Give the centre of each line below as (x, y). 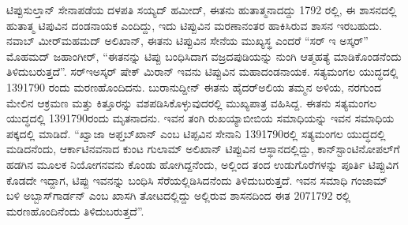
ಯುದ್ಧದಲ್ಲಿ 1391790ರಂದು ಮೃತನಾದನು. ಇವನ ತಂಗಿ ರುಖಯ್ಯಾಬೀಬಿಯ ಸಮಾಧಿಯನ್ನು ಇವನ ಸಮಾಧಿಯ (200, 118)
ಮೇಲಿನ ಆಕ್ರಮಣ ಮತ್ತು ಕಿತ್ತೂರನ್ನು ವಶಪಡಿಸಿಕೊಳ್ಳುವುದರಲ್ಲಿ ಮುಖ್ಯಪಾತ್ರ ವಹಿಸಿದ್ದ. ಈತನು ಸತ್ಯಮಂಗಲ (192, 102)
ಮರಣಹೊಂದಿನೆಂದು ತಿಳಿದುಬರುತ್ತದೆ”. (75, 210)
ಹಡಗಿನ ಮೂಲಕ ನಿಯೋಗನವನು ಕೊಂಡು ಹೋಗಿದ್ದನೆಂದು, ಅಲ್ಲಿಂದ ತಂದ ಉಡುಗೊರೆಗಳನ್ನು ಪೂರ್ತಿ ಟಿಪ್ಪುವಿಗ (203, 164)
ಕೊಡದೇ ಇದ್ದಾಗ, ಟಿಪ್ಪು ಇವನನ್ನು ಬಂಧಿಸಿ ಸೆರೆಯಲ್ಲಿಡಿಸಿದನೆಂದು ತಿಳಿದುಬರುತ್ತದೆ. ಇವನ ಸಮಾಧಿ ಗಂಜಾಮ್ (197, 180)
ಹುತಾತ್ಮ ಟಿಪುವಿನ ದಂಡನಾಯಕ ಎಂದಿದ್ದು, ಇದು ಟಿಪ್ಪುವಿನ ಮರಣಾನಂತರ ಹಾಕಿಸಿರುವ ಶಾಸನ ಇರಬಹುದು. (195, 25)
